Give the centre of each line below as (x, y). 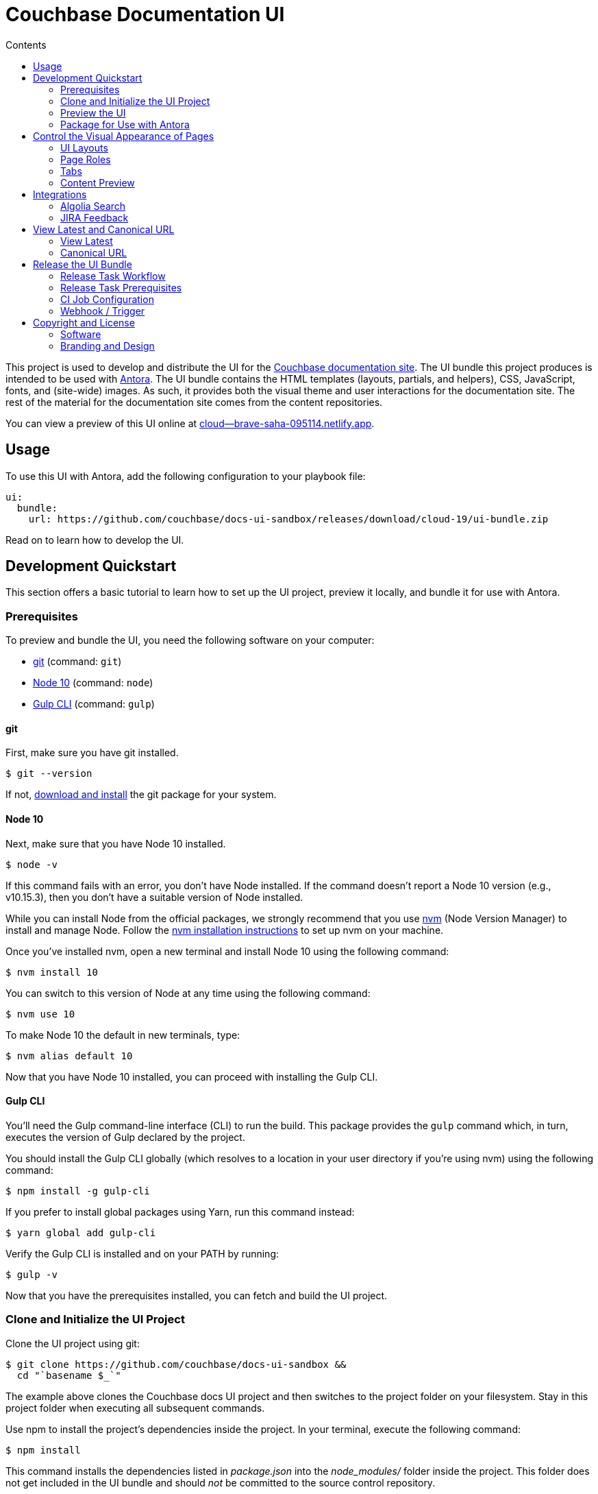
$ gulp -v (32, 1274)
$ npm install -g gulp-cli (78, 1191)
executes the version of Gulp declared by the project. (125, 1137)
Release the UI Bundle (83, 264)
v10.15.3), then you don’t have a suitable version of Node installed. (154, 897)
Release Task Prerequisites (121, 287)
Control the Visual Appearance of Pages (124, 136)
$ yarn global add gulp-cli (81, 1232)
